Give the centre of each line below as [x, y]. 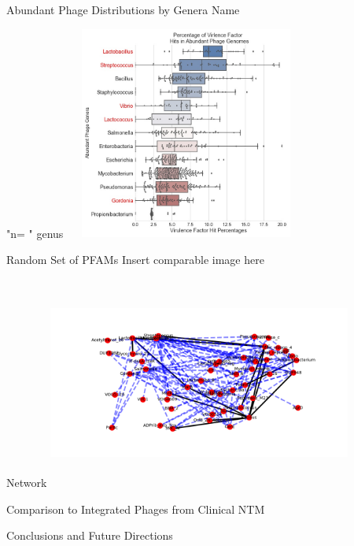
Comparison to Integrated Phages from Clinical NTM [136, 509]
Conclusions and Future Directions [90, 535]
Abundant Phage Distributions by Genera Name [123, 9]
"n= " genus [35, 233]
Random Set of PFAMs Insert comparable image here [135, 259]
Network [27, 482]
